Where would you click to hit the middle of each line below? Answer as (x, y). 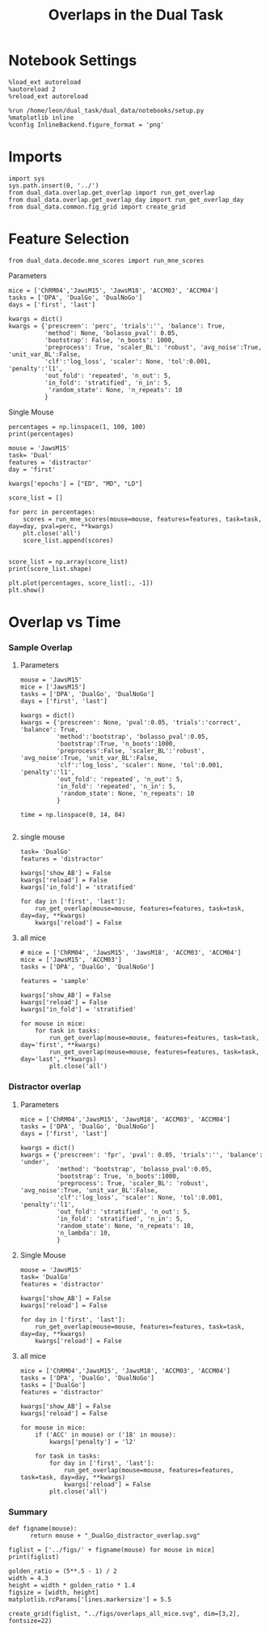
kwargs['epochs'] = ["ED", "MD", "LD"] (76, 483)
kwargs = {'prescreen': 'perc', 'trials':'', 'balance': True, (117, 326)
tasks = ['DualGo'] (53, 1385)
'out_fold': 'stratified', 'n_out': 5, (124, 1211)
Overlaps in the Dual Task (136, 15)
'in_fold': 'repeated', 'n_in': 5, (116, 787)
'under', (35, 1162)
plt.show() (27, 590)
